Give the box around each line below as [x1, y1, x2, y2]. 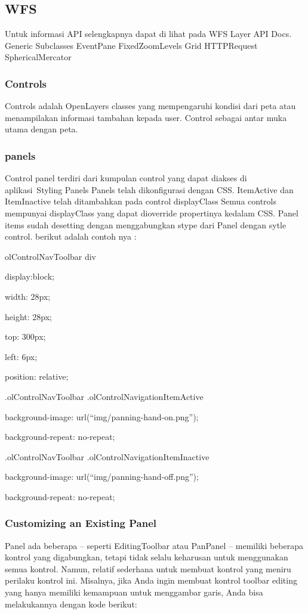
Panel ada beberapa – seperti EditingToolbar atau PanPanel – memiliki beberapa [5, 539, 304, 551]
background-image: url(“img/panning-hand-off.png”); [5, 470, 199, 483]
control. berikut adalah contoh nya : [5, 230, 137, 243]
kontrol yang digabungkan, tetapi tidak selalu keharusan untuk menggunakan [5, 551, 288, 563]
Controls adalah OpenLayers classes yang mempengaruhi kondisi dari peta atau [5, 100, 296, 112]
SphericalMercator [5, 51, 72, 63]
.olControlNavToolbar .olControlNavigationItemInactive [5, 450, 210, 463]
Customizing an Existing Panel [5, 516, 157, 531]
